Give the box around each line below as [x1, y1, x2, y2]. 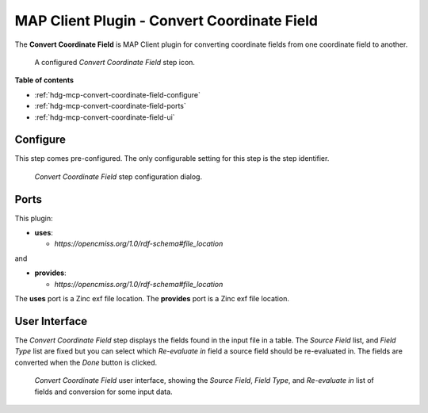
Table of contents [14, 75, 75, 85]
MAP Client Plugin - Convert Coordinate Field [14, 12, 319, 29]
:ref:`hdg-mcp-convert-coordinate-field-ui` [34, 112, 175, 122]
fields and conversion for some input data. [34, 387, 174, 396]
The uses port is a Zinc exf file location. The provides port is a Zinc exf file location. [14, 294, 289, 304]
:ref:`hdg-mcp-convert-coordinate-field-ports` [34, 101, 186, 111]
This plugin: [14, 213, 53, 223]
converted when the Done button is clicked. [14, 358, 158, 367]
